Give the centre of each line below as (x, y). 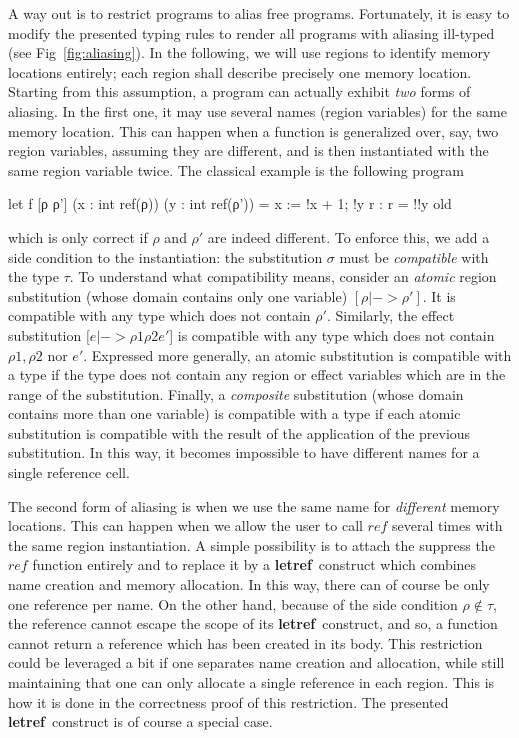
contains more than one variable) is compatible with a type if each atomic (234, 413)
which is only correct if (78, 236)
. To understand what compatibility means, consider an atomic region (283, 276)
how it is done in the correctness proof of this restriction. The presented (228, 701)
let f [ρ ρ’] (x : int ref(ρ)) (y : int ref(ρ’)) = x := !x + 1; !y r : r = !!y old (230, 203)
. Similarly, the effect (390, 315)
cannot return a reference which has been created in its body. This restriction (245, 642)
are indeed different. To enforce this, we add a (348, 236)
